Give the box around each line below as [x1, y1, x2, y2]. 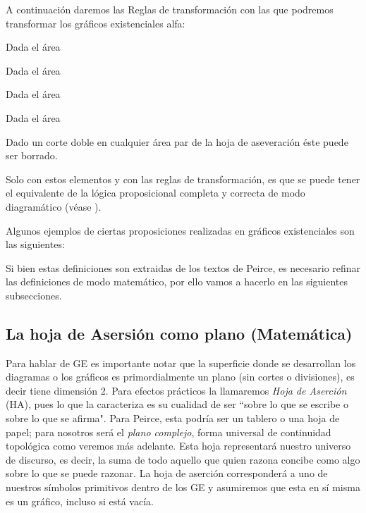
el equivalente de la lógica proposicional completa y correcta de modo [6, 185, 305, 200]
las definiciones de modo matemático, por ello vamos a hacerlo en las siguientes [6, 274, 348, 289]
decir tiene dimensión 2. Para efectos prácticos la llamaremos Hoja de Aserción [6, 383, 347, 397]
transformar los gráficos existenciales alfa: [6, 16, 185, 30]
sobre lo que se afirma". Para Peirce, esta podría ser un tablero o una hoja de [6, 411, 340, 426]
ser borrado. [6, 148, 58, 163]
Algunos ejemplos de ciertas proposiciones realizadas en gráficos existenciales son [6, 223, 355, 237]
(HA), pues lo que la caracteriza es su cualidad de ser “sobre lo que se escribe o [6, 397, 348, 412]
